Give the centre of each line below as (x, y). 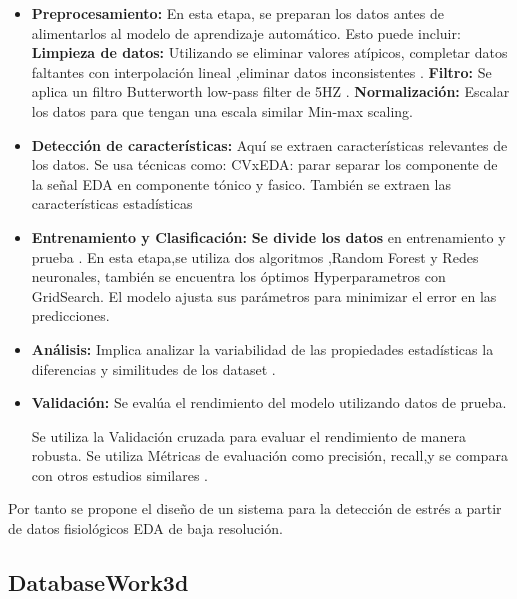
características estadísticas (112, 203)
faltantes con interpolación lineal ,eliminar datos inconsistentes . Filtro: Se (261, 71)
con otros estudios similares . (120, 474)
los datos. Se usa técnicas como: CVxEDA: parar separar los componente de (264, 164)
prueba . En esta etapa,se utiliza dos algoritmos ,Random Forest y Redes (255, 256)
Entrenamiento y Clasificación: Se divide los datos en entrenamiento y (268, 236)
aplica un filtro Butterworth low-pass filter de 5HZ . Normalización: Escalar (270, 91)
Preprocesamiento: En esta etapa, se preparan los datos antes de (237, 13)
